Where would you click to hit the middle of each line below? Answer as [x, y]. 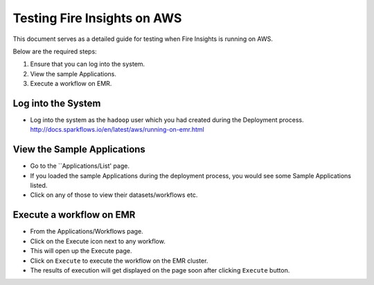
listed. [39, 185]
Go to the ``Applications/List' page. [80, 166]
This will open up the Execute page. [81, 251]
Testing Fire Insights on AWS [97, 18]
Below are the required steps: [55, 51]
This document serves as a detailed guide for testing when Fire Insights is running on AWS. [143, 39]
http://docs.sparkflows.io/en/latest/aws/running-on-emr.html [117, 130]
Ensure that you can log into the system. [88, 64]
